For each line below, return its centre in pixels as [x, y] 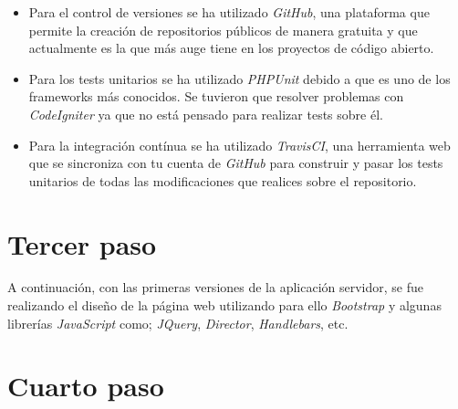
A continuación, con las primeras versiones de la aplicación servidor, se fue [216, 287]
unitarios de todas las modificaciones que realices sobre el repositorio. [223, 180]
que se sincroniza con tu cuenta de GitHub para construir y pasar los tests [236, 163]
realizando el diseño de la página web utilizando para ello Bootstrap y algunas [224, 305]
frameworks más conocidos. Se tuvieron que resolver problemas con [216, 96]
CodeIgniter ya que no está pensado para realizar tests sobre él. [206, 114]
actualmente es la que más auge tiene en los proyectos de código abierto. [231, 48]
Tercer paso [82, 243]
